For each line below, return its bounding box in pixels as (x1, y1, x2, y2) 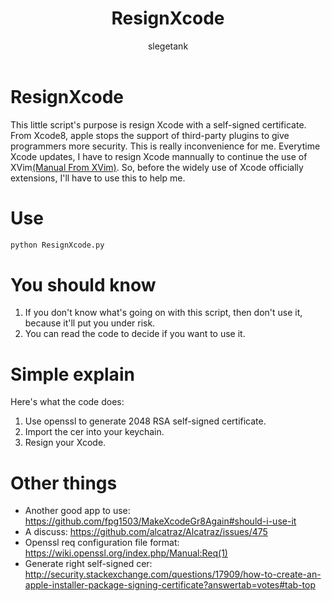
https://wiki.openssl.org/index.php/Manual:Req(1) (24, 547, 228, 559)
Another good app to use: (24, 505, 131, 517)
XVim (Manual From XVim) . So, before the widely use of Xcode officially (10, 161, 304, 173)
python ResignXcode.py (10, 240, 105, 250)
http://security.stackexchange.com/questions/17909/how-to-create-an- (24, 568, 322, 581)
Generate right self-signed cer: (24, 558, 153, 570)
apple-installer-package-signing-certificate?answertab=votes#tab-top (24, 579, 316, 591)
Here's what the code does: (10, 396, 125, 408)
